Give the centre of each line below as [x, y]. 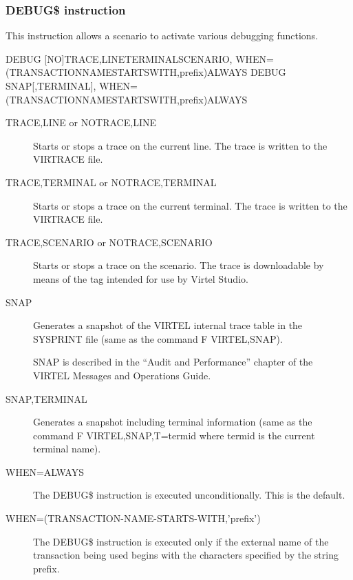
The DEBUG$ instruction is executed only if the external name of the [181, 541]
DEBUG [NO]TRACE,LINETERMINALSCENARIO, [119, 58]
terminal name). [67, 449]
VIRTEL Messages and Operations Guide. [122, 375]
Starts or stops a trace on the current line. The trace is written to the [180, 145]
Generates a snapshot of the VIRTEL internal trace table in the [168, 325]
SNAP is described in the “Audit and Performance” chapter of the [173, 362]
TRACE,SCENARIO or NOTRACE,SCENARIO [109, 242]
